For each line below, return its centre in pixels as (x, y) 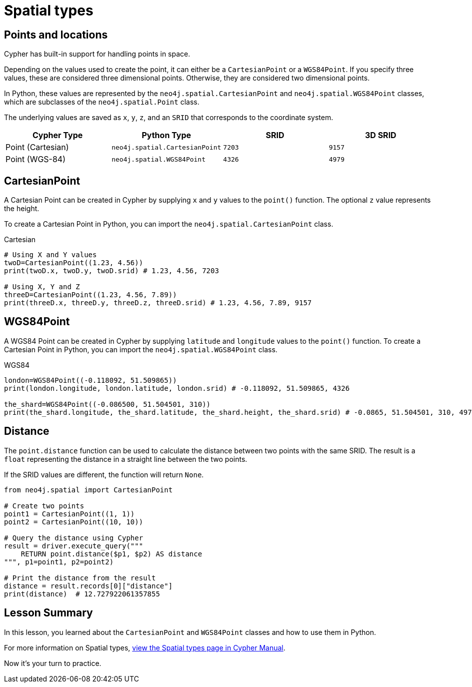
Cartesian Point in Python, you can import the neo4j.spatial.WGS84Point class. (141, 349)
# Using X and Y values (50, 255)
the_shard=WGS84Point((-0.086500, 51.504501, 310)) (107, 404)
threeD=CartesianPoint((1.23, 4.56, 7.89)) (90, 295)
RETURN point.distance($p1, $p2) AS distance (111, 554)
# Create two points (44, 506)
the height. (22, 209)
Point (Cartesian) (37, 147)
